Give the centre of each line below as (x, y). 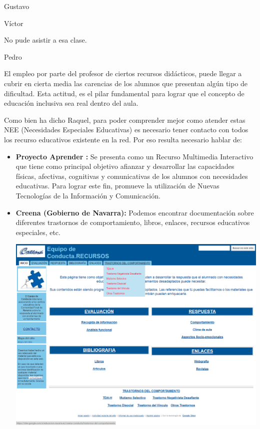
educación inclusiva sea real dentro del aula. (71, 103)
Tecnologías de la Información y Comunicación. (88, 195)
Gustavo (17, 6)
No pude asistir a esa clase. (45, 40)
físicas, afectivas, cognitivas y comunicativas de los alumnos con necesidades (132, 176)
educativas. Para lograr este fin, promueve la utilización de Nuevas (117, 186)
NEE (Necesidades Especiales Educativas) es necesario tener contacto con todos (126, 130)
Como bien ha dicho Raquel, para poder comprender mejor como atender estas (125, 120)
